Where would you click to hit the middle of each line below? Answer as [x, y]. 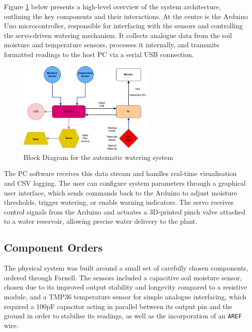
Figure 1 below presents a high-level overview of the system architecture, [113, 6]
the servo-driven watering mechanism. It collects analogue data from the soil [118, 35]
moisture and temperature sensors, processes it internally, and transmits [112, 45]
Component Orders [53, 247]
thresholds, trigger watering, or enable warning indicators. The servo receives [119, 202]
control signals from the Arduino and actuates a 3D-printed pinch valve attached [125, 211]
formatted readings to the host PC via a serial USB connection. [99, 54]
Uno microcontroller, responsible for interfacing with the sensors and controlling [123, 26]
